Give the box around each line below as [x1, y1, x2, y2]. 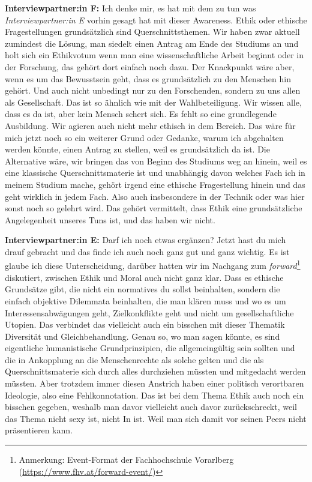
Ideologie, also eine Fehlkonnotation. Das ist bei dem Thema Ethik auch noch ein [5, 388, 304, 401]
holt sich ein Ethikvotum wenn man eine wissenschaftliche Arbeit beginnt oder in [5, 49, 304, 61]
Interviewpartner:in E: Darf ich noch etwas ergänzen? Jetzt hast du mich [5, 233, 286, 246]
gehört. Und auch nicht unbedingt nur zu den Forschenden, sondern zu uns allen [5, 84, 301, 97]
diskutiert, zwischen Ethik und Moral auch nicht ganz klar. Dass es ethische [5, 271, 284, 283]
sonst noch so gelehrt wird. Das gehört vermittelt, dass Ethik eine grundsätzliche [5, 202, 302, 214]
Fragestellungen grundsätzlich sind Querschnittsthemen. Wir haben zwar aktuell [5, 25, 300, 38]
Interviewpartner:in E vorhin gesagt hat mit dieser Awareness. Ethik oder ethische [5, 13, 307, 26]
